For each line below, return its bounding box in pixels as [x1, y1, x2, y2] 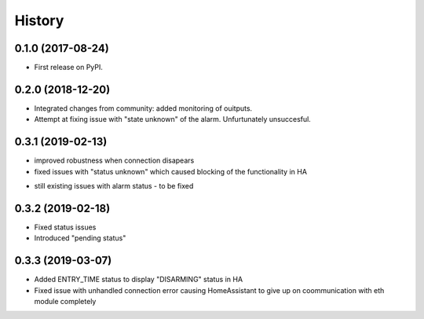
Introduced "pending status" [34, 233, 126, 243]
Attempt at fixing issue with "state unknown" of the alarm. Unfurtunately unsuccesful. [34, 115, 312, 124]
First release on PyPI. [34, 63, 104, 72]
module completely [34, 297, 97, 306]
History [14, 12, 64, 29]
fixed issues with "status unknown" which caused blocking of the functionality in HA [34, 167, 308, 176]
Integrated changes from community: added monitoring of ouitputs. [34, 103, 253, 113]
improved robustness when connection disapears [34, 156, 195, 165]
